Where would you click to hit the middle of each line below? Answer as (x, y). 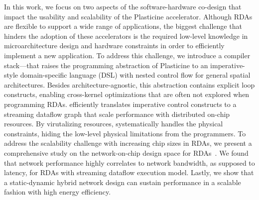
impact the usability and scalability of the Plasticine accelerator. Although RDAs (128, 16)
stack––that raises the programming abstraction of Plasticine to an (106, 65)
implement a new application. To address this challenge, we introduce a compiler (127, 55)
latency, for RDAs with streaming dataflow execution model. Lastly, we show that (129, 172)
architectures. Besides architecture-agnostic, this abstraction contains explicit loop (129, 84)
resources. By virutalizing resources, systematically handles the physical (114, 124)
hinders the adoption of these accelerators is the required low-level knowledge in (126, 36)
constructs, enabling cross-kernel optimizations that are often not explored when (127, 94)
